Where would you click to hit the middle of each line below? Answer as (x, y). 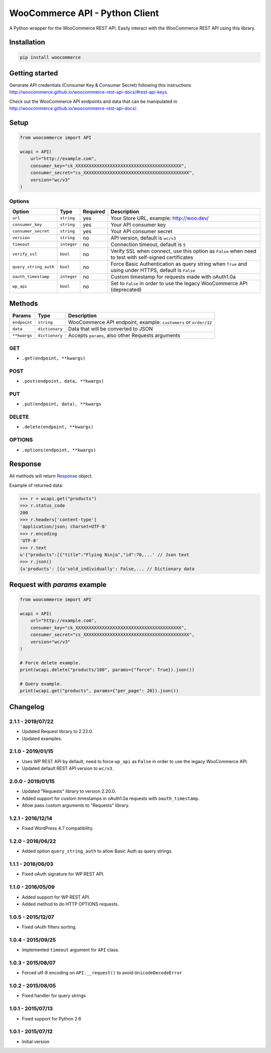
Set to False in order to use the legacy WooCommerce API (179, 283)
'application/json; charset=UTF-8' (63, 527)
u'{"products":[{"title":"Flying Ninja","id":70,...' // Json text (105, 555)
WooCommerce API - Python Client (84, 13)
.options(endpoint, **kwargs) (59, 450)
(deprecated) (126, 289)
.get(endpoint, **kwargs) (54, 358)
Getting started (34, 73)
